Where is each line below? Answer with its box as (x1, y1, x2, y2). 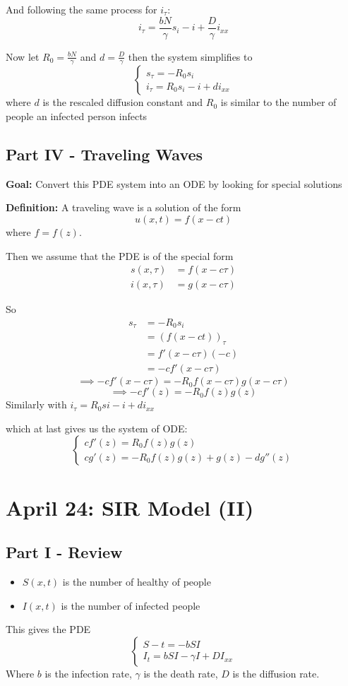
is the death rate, (143, 666, 218, 680)
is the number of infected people (61, 598, 200, 613)
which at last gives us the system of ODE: (6, 420, 188, 435)
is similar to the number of (220, 95, 337, 110)
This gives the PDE (6, 622, 91, 637)
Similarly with (6, 397, 67, 412)
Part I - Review (6, 541, 123, 563)
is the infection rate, (44, 666, 132, 680)
